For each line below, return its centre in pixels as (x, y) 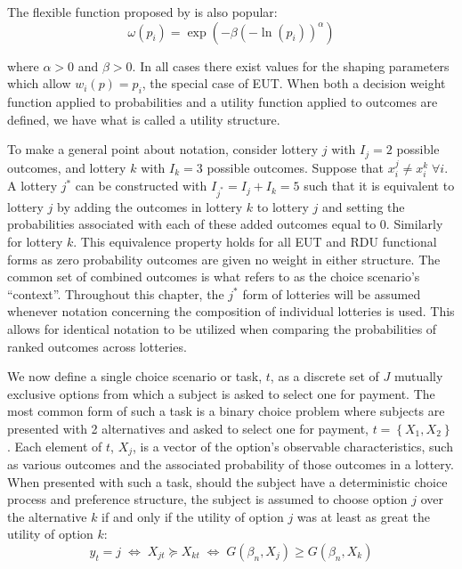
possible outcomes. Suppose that (296, 167)
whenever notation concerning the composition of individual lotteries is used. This (231, 311)
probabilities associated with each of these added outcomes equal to (192, 224)
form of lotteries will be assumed (332, 293)
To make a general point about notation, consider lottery (163, 149)
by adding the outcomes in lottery (150, 206)
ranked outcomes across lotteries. (97, 346)
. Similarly (414, 224)
